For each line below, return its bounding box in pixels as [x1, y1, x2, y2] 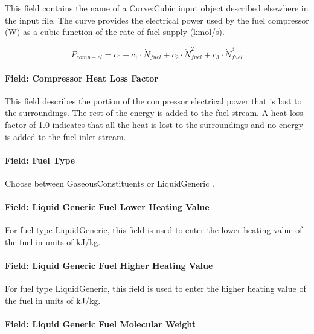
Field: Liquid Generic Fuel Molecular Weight [5, 318, 196, 330]
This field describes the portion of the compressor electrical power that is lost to [5, 94, 302, 107]
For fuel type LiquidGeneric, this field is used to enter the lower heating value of [5, 223, 303, 236]
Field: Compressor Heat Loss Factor [5, 71, 158, 84]
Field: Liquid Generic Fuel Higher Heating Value [5, 259, 213, 272]
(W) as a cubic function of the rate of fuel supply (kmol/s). [5, 25, 225, 38]
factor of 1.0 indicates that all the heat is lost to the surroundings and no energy [5, 118, 304, 130]
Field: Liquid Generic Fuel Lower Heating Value [5, 201, 210, 213]
